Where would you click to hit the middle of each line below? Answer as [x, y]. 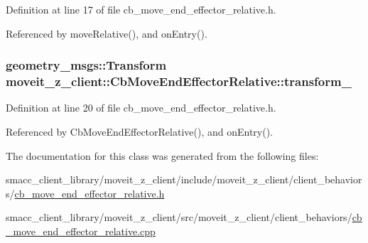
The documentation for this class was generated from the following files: [162, 155]
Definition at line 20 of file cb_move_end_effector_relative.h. [141, 108]
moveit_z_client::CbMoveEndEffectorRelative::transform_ [179, 81]
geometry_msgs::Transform [86, 65]
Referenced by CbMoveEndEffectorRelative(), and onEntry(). [140, 131]
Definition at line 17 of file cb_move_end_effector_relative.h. [141, 9]
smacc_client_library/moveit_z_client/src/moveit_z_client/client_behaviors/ [179, 217]
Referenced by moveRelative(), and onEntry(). [107, 33]
